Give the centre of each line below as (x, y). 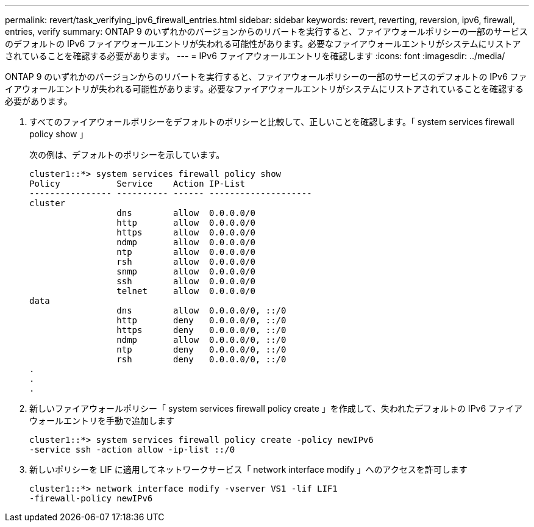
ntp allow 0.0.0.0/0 (186, 252)
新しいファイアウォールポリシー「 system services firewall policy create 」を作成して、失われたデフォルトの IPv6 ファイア (276, 408)
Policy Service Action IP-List (137, 184)
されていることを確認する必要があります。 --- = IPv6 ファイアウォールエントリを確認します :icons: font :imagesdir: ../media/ (255, 56)
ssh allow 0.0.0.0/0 (186, 281)
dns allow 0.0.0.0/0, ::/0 (201, 310)
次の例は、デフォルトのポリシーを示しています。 (127, 155)
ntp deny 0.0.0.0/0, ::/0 (201, 350)
